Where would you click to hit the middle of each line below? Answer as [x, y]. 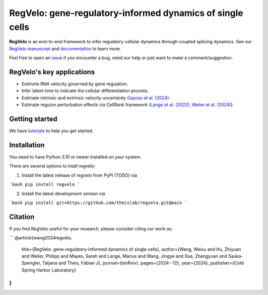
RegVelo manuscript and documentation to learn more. [65, 49]
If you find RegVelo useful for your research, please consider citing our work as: [91, 228]
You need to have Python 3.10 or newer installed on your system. [75, 157]
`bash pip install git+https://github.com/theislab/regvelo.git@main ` [98, 202]
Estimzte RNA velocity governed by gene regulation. [75, 84]
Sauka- [236, 256]
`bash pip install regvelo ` [45, 185]
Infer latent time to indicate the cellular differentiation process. [85, 91]
